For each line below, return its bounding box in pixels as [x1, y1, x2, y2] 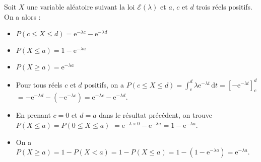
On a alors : [4, 11, 41, 22]
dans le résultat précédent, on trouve [99, 110, 212, 120]
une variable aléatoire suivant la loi [27, 2, 135, 12]
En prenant [16, 110, 51, 120]
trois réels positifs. [196, 2, 252, 12]
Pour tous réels [16, 79, 62, 90]
